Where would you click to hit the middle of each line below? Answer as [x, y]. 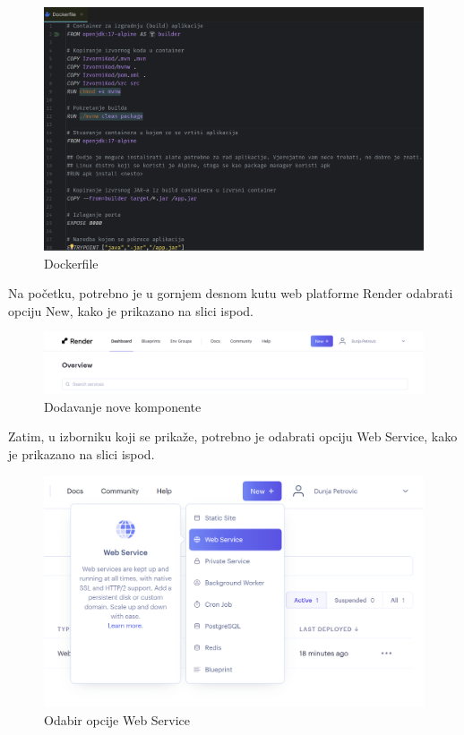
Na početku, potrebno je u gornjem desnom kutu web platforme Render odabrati [231, 293]
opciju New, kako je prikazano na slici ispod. [131, 310]
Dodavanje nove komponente [123, 406]
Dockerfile [71, 263]
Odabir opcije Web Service [117, 719]
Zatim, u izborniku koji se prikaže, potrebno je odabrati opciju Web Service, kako [233, 436]
